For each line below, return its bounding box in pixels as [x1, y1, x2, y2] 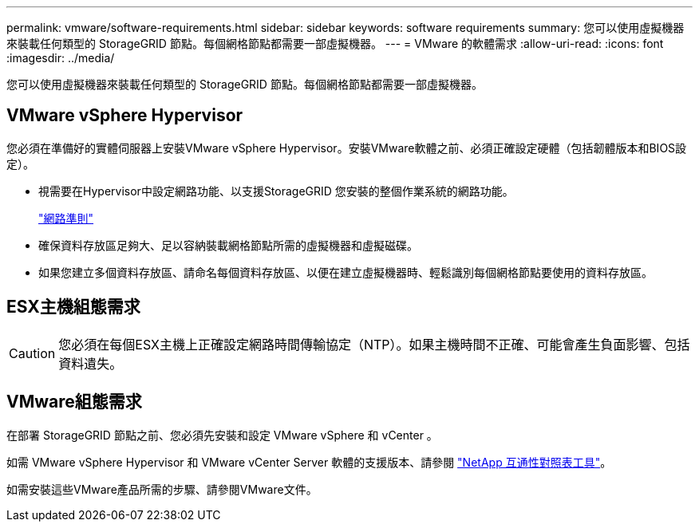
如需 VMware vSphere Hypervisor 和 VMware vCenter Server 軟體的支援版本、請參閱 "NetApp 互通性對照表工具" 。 [6, 455, 612, 469]
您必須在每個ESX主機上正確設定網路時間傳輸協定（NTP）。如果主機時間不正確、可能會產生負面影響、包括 [58, 336, 690, 353]
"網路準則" [38, 211, 94, 225]
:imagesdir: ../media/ [6, 51, 115, 65]
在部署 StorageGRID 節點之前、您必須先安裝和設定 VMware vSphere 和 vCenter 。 [6, 428, 438, 442]
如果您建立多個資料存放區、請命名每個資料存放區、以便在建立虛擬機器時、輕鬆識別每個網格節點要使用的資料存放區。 [38, 265, 653, 279]
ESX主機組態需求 [6, 297, 140, 317]
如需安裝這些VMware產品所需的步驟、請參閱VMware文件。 [6, 482, 318, 496]
